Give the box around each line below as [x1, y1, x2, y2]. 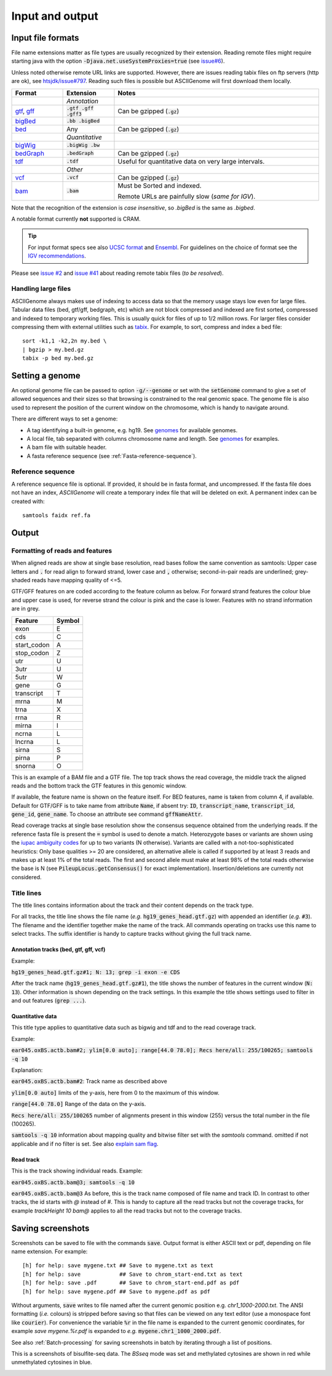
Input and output [11, 9, 98, 23]
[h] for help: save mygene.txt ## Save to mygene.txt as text [22, 1262, 214, 1269]
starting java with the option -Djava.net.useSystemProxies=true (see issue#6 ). [11, 57, 225, 65]
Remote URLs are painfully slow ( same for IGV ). [117, 192, 256, 200]
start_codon [15, 640, 50, 649]
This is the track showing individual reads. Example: [11, 1167, 143, 1174]
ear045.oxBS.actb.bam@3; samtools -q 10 [11, 1179, 135, 1186]
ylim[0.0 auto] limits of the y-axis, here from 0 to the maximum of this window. [11, 1089, 219, 1096]
